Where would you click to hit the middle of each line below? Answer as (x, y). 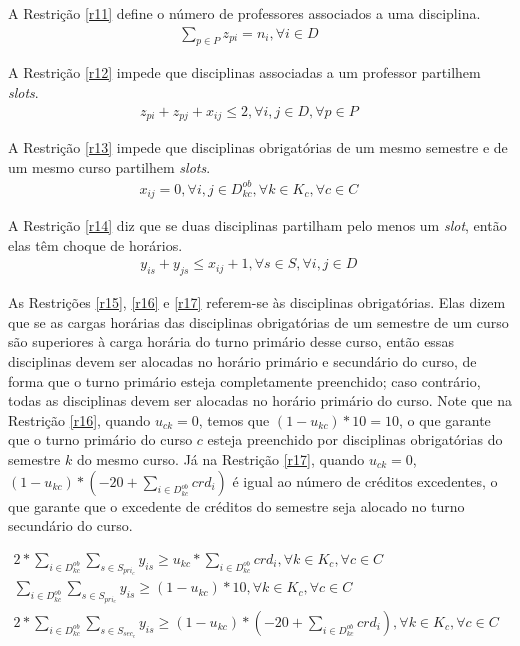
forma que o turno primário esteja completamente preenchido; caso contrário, (244, 380)
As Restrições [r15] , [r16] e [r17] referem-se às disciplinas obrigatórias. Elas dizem (257, 302)
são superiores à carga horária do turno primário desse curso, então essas (231, 341)
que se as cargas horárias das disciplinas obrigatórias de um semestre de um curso (258, 321)
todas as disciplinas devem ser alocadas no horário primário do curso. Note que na (260, 400)
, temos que (234, 419)
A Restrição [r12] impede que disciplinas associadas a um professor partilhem (244, 72)
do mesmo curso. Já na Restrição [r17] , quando (220, 459)
